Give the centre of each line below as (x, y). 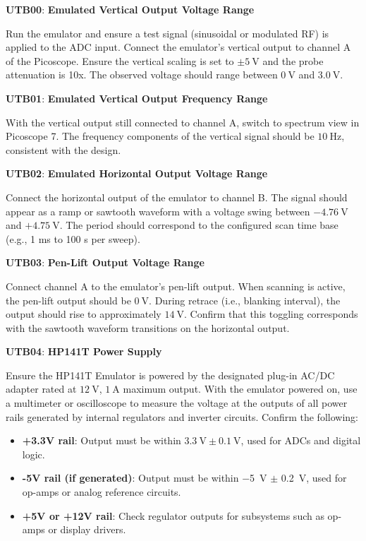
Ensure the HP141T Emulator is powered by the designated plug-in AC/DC (170, 375)
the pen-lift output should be (68, 300)
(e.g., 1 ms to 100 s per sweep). (73, 238)
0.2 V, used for (314, 478)
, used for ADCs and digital (301, 440)
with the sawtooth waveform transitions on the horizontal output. (148, 327)
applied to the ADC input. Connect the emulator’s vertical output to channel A (178, 47)
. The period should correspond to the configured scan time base (199, 225)
